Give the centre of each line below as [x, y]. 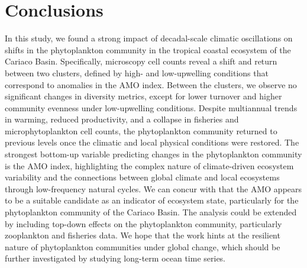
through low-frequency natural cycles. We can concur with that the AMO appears [153, 188]
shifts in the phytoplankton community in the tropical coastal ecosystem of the [148, 49]
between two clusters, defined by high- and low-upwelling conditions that [137, 72]
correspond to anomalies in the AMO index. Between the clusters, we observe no [151, 84]
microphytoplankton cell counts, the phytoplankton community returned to [141, 130]
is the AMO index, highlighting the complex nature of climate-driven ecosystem [149, 165]
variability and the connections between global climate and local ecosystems [142, 177]
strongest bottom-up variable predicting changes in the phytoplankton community [153, 154]
